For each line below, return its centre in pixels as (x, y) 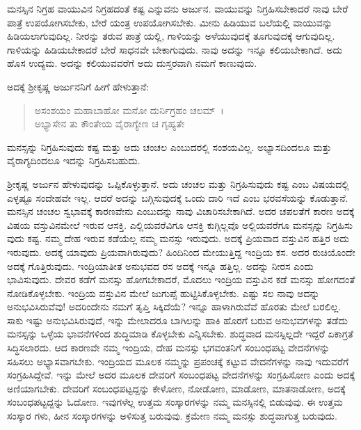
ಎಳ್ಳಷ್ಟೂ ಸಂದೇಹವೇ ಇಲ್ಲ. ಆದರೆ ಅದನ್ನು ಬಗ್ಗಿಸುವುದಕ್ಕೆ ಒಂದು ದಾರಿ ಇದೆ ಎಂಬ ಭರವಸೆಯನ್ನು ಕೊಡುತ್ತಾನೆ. (178, 197)
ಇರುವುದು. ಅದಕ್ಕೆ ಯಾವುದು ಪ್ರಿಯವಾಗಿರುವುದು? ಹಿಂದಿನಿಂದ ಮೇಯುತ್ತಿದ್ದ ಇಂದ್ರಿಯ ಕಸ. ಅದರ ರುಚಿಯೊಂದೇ (181, 252)
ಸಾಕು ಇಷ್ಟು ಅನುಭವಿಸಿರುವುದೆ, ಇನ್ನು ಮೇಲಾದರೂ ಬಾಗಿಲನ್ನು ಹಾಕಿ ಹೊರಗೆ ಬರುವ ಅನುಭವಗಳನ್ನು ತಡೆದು (177, 320)
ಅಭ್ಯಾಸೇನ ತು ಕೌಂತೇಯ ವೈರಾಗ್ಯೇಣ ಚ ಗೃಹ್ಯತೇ (110, 124)
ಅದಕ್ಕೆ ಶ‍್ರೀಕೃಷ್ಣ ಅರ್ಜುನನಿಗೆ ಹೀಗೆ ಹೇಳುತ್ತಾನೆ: (78, 86)
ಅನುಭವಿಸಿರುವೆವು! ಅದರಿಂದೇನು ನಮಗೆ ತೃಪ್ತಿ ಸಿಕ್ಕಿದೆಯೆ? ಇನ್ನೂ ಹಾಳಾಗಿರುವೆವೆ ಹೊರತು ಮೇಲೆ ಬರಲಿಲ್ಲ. (174, 306)
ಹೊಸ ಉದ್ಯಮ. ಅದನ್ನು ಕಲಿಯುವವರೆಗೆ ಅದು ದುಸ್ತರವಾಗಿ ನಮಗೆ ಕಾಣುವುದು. (132, 63)
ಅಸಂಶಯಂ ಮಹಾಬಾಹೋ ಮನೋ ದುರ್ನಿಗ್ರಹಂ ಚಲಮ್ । (129, 110)
